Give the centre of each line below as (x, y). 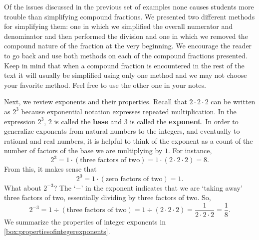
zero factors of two (134, 179)
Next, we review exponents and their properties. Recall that (96, 102)
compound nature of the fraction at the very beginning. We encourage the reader (128, 46)
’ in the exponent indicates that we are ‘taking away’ (162, 187)
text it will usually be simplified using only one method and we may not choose (126, 75)
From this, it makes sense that (50, 169)
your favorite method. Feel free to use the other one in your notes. (105, 85)
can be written (233, 102)
